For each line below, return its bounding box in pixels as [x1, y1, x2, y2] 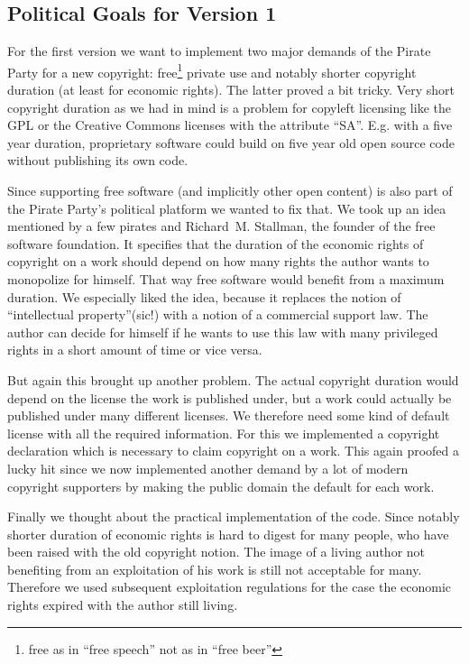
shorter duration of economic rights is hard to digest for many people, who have [7, 524, 449, 543]
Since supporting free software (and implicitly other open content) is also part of [7, 181, 453, 200]
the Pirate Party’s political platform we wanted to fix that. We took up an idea [7, 198, 446, 217]
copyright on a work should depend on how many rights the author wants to [7, 252, 429, 271]
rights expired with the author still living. [7, 595, 238, 614]
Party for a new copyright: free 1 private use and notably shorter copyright [7, 60, 417, 81]
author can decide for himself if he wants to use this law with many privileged [7, 322, 438, 341]
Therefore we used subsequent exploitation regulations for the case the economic [7, 577, 452, 596]
